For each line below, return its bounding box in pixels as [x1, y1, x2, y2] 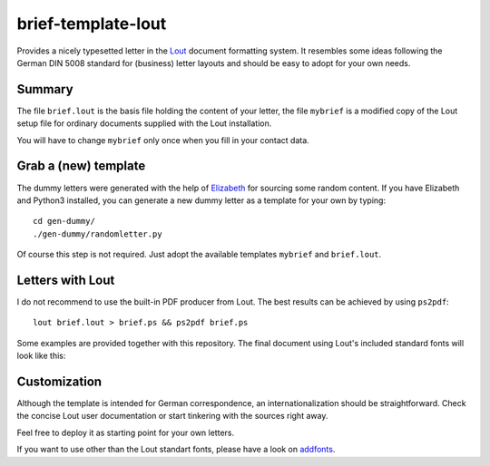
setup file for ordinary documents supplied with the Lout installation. [16, 118, 272, 129]
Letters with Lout [16, 272, 115, 287]
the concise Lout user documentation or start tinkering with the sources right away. [16, 411, 328, 422]
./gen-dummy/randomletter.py [33, 228, 162, 239]
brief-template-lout [16, 14, 167, 34]
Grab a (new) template [16, 159, 146, 174]
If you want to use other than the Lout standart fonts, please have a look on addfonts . [16, 444, 336, 455]
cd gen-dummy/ [33, 216, 95, 227]
